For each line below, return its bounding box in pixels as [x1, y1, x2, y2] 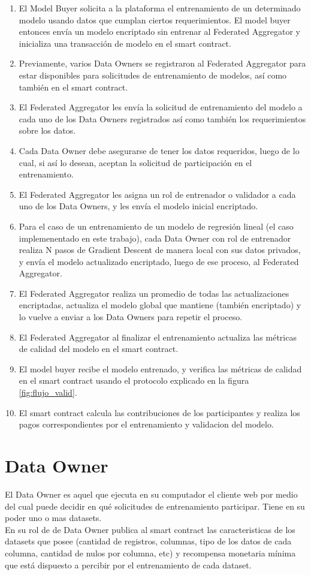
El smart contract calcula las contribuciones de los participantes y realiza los [19, 406, 300, 419]
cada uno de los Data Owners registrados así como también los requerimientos [19, 112, 306, 125]
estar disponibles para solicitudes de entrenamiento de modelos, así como [19, 68, 287, 81]
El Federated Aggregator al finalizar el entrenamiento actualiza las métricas [19, 330, 297, 343]
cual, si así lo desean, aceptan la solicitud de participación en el [19, 156, 252, 168]
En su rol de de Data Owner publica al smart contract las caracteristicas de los [5, 523, 295, 535]
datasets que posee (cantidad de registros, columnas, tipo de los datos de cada [5, 535, 292, 547]
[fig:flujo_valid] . [19, 386, 77, 399]
